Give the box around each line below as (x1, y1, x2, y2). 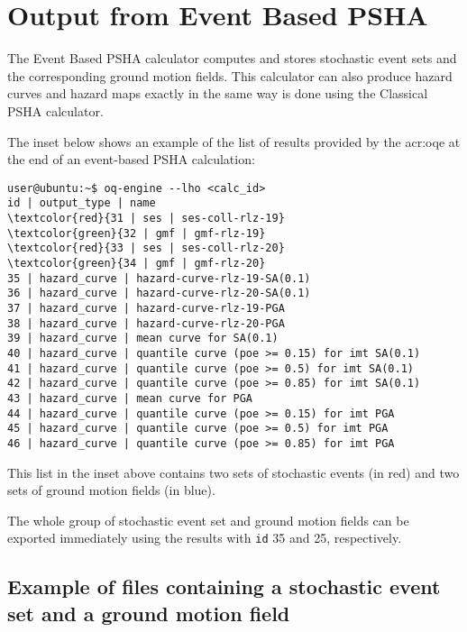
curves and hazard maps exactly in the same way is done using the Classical (7, 84, 428, 103)
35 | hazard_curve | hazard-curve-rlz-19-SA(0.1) (7, 271, 311, 285)
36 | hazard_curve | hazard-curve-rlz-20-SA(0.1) (7, 287, 311, 300)
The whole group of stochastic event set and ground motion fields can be (7, 510, 409, 529)
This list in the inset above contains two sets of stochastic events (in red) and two (7, 463, 460, 481)
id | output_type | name (7, 197, 156, 210)
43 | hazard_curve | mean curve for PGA (7, 391, 253, 405)
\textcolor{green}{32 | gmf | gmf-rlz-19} (7, 226, 266, 240)
